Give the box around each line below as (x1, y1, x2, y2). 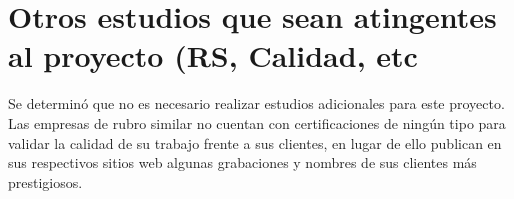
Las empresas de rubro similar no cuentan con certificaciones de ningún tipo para (8, 112, 506, 133)
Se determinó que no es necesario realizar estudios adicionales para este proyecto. (8, 93, 505, 114)
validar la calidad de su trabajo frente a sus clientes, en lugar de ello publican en (8, 132, 502, 153)
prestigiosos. (8, 171, 83, 192)
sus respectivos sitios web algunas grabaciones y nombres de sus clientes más (8, 152, 477, 173)
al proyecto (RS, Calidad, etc (8, 35, 418, 76)
